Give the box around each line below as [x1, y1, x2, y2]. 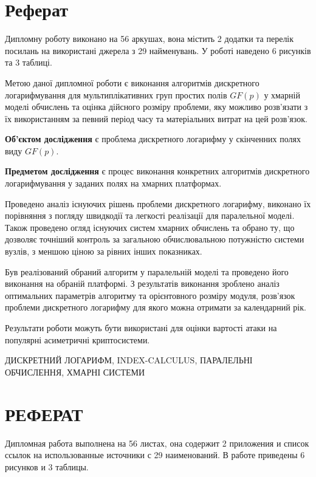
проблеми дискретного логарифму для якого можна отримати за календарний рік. [5, 301, 306, 314]
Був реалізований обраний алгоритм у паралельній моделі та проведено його [5, 265, 289, 278]
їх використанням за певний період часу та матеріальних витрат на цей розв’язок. [5, 112, 307, 125]
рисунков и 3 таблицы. [5, 460, 89, 473]
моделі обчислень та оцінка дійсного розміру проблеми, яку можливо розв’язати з [5, 100, 308, 113]
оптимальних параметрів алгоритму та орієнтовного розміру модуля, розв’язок [5, 289, 295, 301]
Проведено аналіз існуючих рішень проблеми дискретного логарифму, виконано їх [5, 197, 311, 210]
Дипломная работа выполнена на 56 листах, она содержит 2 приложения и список [5, 436, 309, 449]
